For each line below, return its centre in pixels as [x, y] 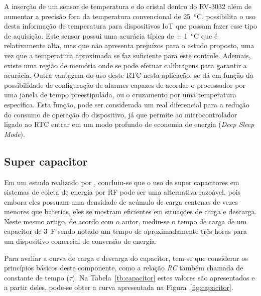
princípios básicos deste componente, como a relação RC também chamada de [124, 268]
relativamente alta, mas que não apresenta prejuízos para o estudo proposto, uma [129, 45]
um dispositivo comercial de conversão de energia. [81, 241]
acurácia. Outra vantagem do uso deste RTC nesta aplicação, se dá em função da [129, 75]
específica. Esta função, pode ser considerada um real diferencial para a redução [127, 104]
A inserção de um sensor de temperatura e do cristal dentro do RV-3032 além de [128, 6]
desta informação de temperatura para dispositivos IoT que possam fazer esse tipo [130, 26]
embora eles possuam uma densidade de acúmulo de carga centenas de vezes [121, 201]
